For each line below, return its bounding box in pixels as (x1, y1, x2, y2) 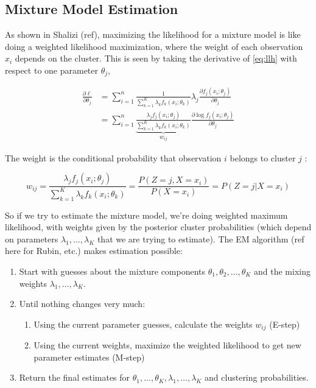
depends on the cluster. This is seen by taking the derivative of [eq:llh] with (15, 52, 297, 65)
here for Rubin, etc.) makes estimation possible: (5, 244, 183, 257)
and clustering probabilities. (205, 371, 309, 384)
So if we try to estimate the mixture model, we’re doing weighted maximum (5, 208, 288, 221)
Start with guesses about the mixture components (19, 265, 206, 277)
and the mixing (254, 265, 311, 277)
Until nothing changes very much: (19, 297, 146, 310)
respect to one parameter (5, 63, 99, 76)
